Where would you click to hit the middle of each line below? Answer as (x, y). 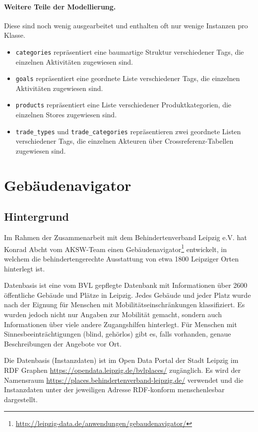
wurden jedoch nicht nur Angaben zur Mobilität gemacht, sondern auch (113, 314)
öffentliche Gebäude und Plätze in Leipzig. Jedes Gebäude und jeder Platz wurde (128, 295)
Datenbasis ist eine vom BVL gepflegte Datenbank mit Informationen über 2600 (126, 285)
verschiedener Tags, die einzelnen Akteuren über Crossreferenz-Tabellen (125, 141)
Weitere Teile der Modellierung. (60, 6)
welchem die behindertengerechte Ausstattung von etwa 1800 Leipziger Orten (121, 259)
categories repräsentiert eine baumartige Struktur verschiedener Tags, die (130, 51)
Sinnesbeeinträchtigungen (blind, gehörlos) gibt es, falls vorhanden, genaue (118, 334)
